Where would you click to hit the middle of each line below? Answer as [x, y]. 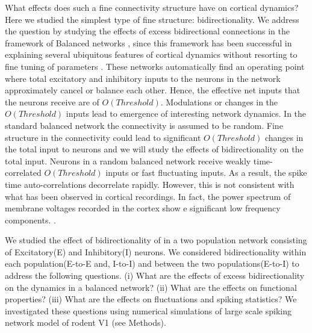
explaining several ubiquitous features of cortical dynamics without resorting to [151, 54]
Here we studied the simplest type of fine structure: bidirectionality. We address [152, 19]
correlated [23, 173]
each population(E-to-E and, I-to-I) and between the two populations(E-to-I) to [152, 263]
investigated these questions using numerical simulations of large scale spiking [148, 310]
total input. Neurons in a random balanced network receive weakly [128, 160]
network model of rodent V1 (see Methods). [86, 322]
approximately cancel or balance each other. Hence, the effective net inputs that [153, 90]
